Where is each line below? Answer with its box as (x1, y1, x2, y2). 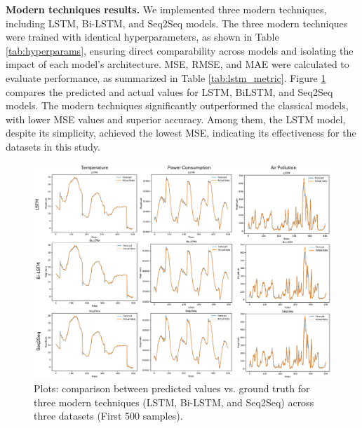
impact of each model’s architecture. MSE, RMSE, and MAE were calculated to (6, 57, 349, 71)
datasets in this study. (6, 139, 100, 153)
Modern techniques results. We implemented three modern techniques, (6, 2, 327, 16)
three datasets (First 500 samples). (34, 408, 183, 423)
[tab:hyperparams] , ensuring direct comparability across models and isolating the (6, 43, 354, 57)
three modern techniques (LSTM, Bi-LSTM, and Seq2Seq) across (34, 394, 314, 409)
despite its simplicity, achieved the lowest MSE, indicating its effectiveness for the (6, 125, 356, 140)
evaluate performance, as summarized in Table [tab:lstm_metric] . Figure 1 (6, 70, 326, 85)
